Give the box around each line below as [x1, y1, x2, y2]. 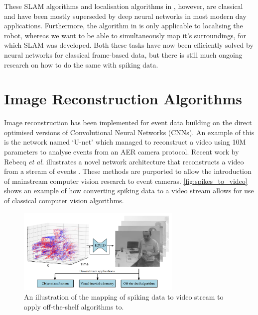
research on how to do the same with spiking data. [4, 59, 158, 70]
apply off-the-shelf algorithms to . [24, 302, 124, 312]
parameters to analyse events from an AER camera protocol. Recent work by [4, 147, 239, 157]
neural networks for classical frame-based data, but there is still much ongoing [4, 49, 243, 60]
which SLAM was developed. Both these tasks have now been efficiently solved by [4, 40, 254, 50]
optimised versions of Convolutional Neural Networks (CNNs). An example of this [4, 127, 255, 137]
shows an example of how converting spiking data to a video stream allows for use [4, 185, 254, 196]
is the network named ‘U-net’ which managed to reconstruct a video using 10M [4, 137, 246, 147]
